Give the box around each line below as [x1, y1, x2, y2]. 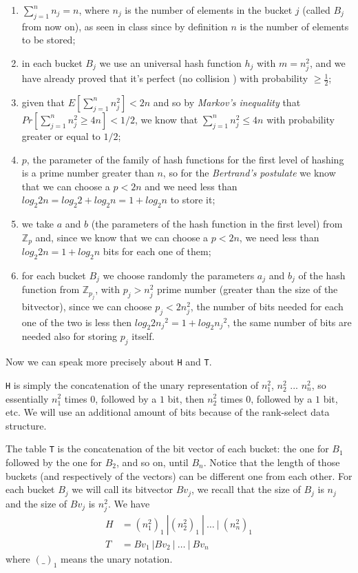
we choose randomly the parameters [103, 268, 255, 282]
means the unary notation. [60, 551, 173, 565]
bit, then [167, 391, 204, 405]
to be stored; [21, 32, 76, 47]
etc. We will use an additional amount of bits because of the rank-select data [6, 405, 330, 419]
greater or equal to [21, 128, 101, 143]
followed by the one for [6, 454, 103, 469]
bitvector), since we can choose [21, 299, 152, 313]
